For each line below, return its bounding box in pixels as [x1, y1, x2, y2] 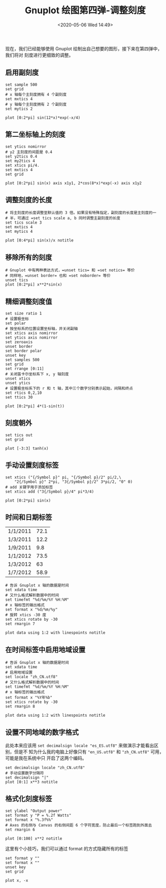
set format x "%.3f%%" [5, 817, 53, 822]
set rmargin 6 [5, 827, 36, 832]
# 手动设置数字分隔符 [5, 771, 44, 776]
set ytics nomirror [5, 144, 47, 149]
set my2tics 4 [5, 158, 36, 163]
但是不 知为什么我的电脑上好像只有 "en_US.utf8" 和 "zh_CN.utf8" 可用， [14, 749, 164, 755]
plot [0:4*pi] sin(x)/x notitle [5, 238, 74, 243]
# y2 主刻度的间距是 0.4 [5, 149, 52, 155]
